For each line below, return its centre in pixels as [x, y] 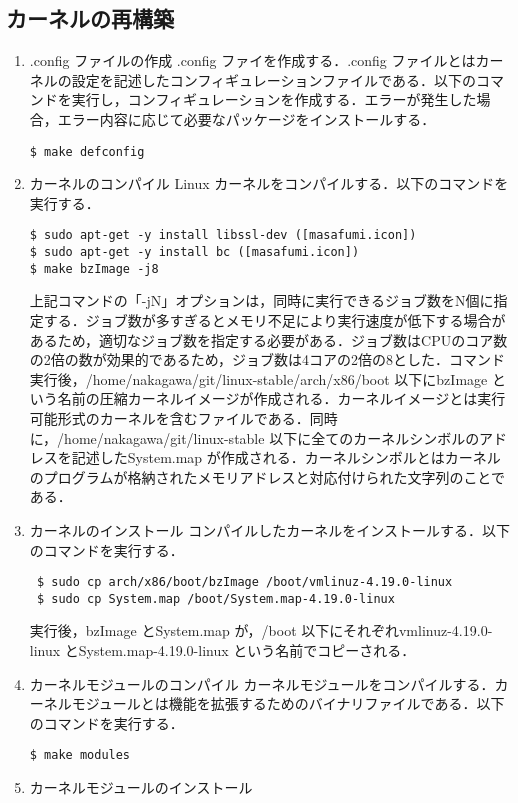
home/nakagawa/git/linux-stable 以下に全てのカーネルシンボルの [272, 437]
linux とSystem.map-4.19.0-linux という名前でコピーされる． [222, 650]
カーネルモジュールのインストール [141, 787]
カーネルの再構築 [90, 18]
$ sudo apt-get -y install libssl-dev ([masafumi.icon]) [223, 235]
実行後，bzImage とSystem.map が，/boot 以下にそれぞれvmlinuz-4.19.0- [261, 630]
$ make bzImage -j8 [94, 268]
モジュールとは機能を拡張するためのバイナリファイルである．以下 [288, 703]
